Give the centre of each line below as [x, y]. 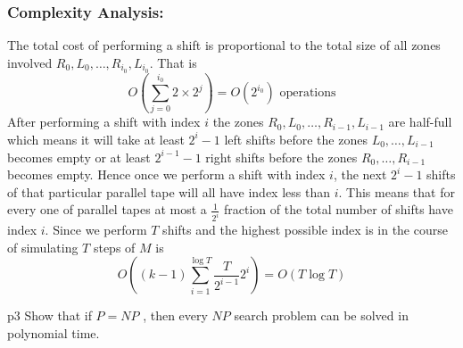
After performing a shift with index [104, 122]
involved [30, 62]
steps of [114, 247]
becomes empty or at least [79, 157]
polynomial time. [54, 333]
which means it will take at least [96, 139]
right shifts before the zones [281, 157]
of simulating [43, 247]
